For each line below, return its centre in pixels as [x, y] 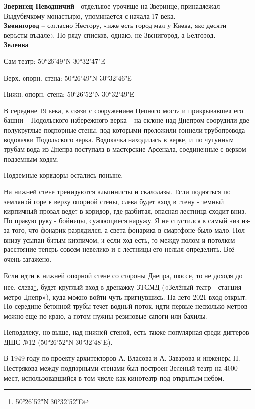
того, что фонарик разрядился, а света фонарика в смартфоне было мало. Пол [128, 230]
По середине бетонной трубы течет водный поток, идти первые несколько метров [126, 306]
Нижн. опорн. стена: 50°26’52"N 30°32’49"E [69, 94]
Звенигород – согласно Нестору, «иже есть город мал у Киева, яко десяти [115, 25]
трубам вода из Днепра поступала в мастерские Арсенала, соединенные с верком [125, 149]
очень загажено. [28, 259]
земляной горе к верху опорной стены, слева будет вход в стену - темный [114, 201]
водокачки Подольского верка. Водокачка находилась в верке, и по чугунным [119, 139]
